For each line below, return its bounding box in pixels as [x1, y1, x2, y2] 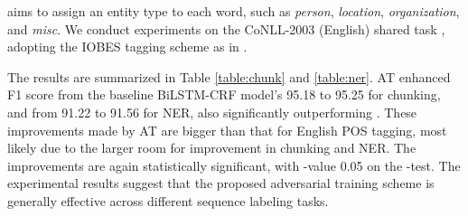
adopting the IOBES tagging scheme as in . [7, 37, 248, 56]
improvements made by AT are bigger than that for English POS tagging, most [7, 120, 447, 139]
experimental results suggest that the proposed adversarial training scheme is [7, 174, 435, 193]
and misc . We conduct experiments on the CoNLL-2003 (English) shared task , [7, 19, 445, 38]
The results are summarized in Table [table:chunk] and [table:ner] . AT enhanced [7, 67, 451, 86]
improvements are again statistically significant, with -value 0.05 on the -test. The [7, 155, 461, 174]
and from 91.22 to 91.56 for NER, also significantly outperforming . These [7, 102, 417, 121]
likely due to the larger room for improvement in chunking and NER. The [7, 138, 417, 157]
